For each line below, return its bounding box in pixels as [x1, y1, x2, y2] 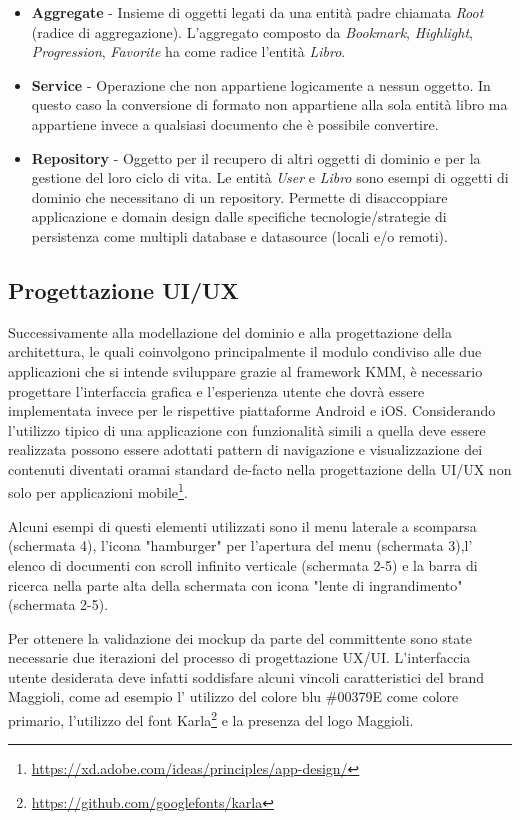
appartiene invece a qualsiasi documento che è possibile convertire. [31, 113, 439, 134]
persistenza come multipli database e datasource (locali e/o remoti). [31, 225, 448, 246]
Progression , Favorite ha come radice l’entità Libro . [31, 41, 346, 62]
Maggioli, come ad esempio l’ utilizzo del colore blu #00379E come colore [8, 686, 459, 707]
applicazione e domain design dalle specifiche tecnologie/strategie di [31, 206, 447, 227]
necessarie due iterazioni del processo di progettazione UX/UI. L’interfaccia [8, 647, 471, 668]
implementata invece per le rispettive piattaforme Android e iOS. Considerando [8, 400, 496, 421]
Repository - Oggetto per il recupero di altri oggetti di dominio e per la [31, 147, 481, 168]
